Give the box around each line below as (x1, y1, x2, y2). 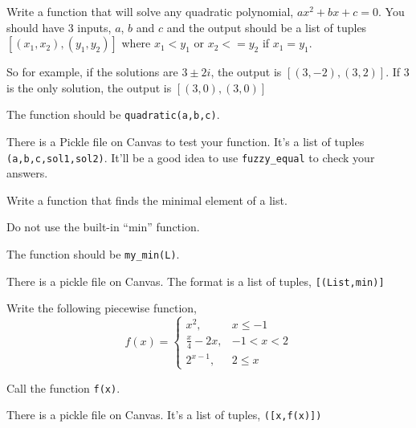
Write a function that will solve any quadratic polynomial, (6, 3, 294, 19)
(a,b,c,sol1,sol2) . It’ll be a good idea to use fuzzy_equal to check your (6, 149, 375, 165)
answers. (6, 165, 48, 181)
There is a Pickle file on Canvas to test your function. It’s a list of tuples (6, 133, 365, 150)
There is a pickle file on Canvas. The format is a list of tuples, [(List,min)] (6, 272, 385, 289)
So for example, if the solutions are (6, 63, 178, 80)
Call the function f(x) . (6, 379, 120, 396)
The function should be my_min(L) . (6, 246, 180, 263)
